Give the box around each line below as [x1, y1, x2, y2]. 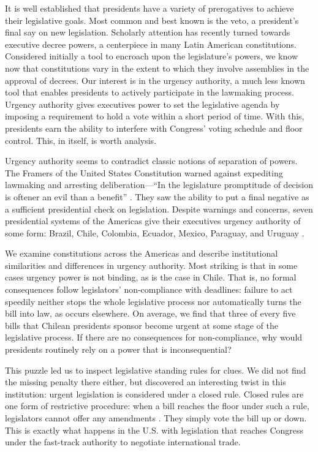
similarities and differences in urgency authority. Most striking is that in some [5, 258, 298, 271]
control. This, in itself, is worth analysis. [5, 134, 157, 146]
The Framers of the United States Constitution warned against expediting [5, 166, 283, 179]
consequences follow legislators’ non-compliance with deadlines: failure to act [5, 283, 293, 296]
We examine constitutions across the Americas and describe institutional [5, 247, 278, 260]
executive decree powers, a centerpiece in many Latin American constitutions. [5, 37, 297, 50]
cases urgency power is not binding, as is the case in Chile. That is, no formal [5, 271, 297, 284]
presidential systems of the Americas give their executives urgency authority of [5, 214, 301, 227]
